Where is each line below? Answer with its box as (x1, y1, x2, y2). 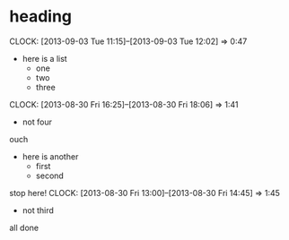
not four (22, 116, 52, 127)
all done (9, 222, 39, 233)
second (35, 170, 65, 181)
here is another (22, 150, 79, 162)
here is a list (22, 53, 67, 64)
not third (22, 204, 54, 216)
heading (9, 6, 73, 27)
